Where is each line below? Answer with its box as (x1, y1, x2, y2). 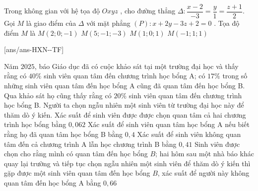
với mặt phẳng (86, 18, 130, 28)
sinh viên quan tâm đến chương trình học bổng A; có (44, 70, 205, 81)
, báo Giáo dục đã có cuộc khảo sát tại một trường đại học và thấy (34, 61, 239, 71)
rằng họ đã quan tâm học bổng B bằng (4, 129, 123, 139)
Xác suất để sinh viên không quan (137, 129, 241, 139)
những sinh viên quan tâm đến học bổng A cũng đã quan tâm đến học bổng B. (4, 80, 245, 91)
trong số (222, 70, 248, 81)
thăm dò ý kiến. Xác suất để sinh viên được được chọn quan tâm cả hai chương (4, 109, 246, 120)
